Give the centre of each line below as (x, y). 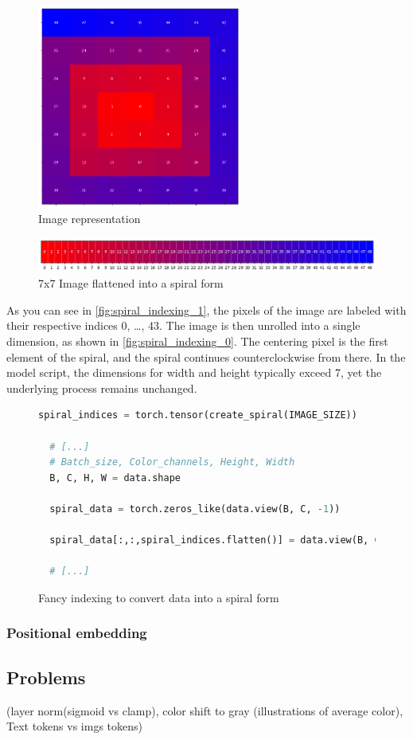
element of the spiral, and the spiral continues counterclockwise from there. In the (206, 356)
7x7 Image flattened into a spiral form (131, 283)
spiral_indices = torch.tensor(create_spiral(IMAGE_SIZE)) (198, 415)
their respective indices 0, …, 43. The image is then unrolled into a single (183, 325)
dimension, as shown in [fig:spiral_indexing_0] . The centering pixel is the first (197, 341)
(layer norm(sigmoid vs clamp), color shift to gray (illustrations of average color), (205, 710)
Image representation (90, 219)
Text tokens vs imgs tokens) (74, 726)
